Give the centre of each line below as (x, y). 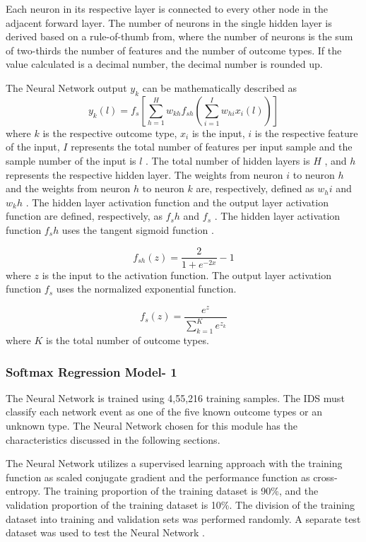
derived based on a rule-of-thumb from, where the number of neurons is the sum (179, 36)
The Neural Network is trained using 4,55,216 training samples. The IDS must (175, 397)
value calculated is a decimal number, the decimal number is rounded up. (164, 64)
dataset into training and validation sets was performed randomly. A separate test (183, 518)
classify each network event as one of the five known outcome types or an (164, 412)
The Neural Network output (66, 87)
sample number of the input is (71, 160)
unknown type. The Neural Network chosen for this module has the (152, 426)
